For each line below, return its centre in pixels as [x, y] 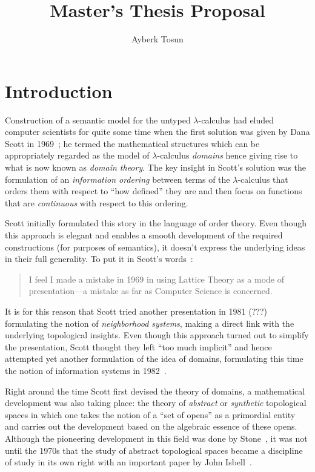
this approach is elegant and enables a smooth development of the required [144, 235]
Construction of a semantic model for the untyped [98, 120]
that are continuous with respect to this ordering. [97, 202]
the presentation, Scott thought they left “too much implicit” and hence [138, 346]
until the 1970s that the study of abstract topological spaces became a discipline [154, 450]
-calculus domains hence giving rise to [227, 155]
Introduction [59, 90]
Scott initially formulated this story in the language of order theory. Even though [156, 223]
